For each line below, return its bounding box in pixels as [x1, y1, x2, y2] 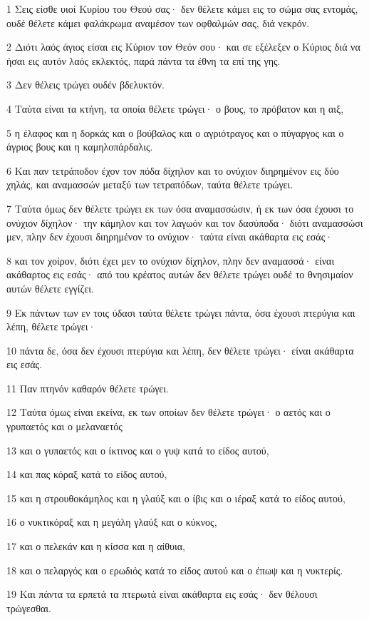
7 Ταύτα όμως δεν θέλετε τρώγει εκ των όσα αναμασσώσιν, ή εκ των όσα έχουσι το [6, 200, 354, 215]
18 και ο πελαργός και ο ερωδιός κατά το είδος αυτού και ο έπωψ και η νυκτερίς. [6, 562, 343, 577]
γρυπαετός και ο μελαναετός [6, 419, 123, 434]
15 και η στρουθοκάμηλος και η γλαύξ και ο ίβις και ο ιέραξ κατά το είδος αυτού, [6, 490, 345, 505]
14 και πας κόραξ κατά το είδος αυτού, [6, 467, 167, 482]
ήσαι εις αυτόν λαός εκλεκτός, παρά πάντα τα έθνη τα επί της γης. [6, 53, 281, 68]
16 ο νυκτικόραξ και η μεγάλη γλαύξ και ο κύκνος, [6, 514, 217, 529]
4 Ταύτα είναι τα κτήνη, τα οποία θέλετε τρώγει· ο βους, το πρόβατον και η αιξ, [6, 101, 344, 116]
